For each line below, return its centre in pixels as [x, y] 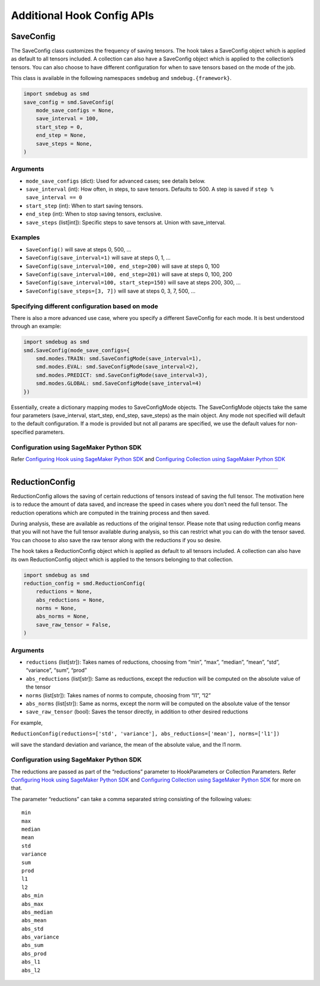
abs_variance [40, 937]
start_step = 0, [59, 127]
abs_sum [33, 945]
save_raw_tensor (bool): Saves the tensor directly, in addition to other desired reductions [137, 712]
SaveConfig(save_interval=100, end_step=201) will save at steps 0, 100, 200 [129, 274]
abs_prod [34, 953]
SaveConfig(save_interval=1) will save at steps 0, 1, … [98, 258]
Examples [25, 238]
